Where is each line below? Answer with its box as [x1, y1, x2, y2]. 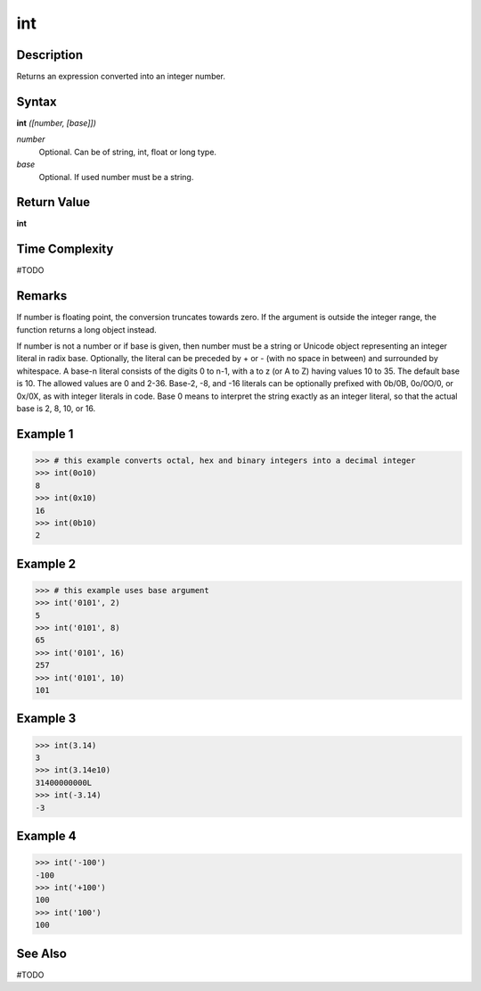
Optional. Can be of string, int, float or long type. [38, 146, 217, 157]
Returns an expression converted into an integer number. [16, 71, 226, 82]
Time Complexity [16, 242, 114, 257]
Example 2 [16, 556, 76, 571]
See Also [16, 946, 67, 961]
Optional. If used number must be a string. [38, 171, 194, 182]
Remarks [16, 288, 68, 303]
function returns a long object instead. [16, 324, 158, 334]
